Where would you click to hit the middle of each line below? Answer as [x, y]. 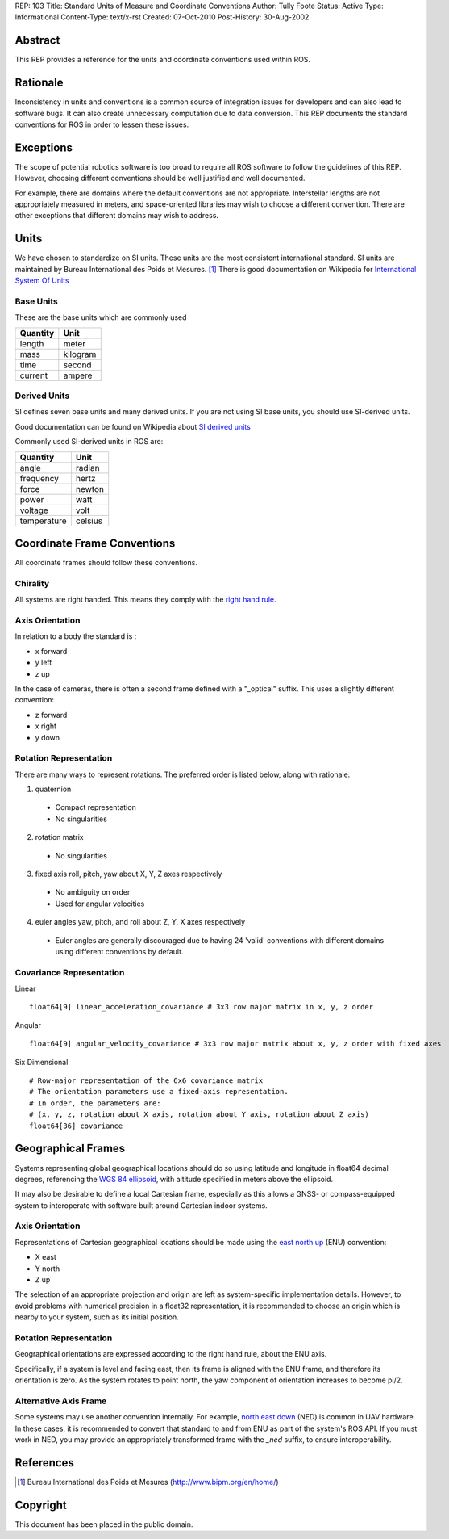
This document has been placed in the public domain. [104, 1524]
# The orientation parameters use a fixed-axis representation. [159, 1092]
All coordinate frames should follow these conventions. [106, 563]
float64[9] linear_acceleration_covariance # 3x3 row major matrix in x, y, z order [202, 1007]
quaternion [53, 789]
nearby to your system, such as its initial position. [97, 1317]
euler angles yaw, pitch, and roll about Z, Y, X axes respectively [140, 922]
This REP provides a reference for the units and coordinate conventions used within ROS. [162, 60]
